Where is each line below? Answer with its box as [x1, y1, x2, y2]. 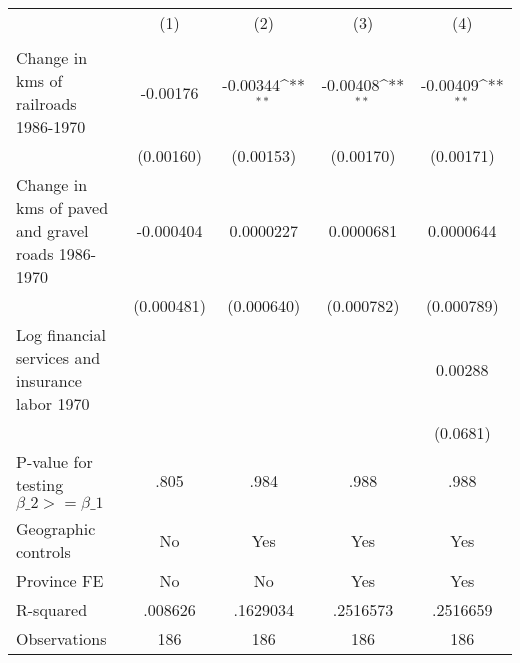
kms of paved [16, 196, 109, 219]
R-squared [16, 598, 88, 621]
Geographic [16, 517, 96, 540]
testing [16, 473, 64, 496]
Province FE [16, 569, 104, 592]
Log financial [16, 323, 107, 346]
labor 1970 [16, 392, 90, 415]
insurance [16, 369, 82, 392]
